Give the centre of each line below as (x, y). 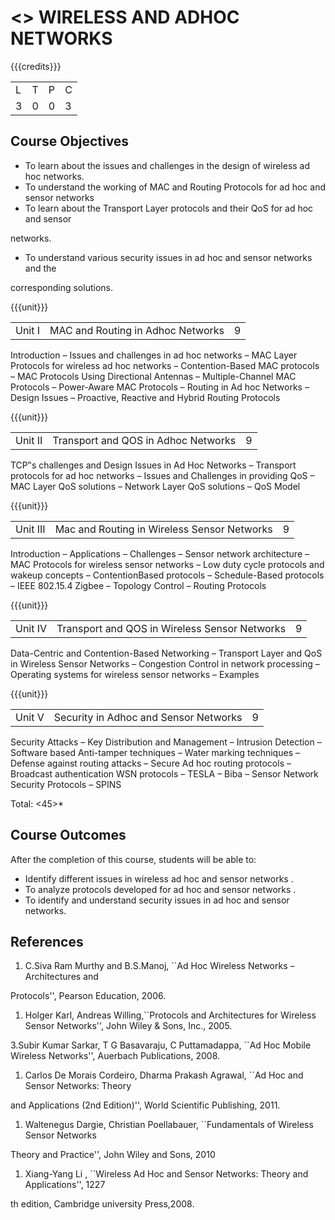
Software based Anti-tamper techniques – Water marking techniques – (155, 752)
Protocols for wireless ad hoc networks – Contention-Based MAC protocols (165, 365)
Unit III (30, 529)
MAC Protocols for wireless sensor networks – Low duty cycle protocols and (167, 564)
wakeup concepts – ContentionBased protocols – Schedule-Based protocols (167, 575)
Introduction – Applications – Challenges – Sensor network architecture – (160, 553)
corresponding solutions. (61, 287)
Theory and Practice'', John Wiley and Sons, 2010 (113, 1155)
